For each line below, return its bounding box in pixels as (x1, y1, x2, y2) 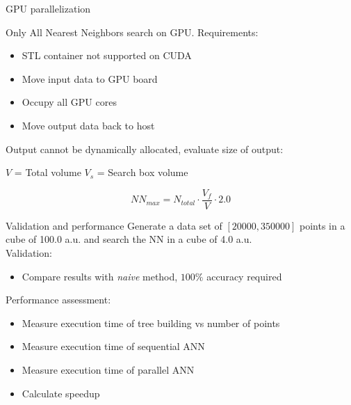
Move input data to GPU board (22, 71, 158, 86)
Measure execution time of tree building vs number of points (22, 315, 280, 330)
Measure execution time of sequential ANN (22, 339, 205, 354)
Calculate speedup (22, 386, 100, 400)
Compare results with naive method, (22, 269, 178, 283)
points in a (300, 218, 345, 232)
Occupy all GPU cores (22, 95, 117, 109)
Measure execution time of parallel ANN (22, 362, 195, 376)
